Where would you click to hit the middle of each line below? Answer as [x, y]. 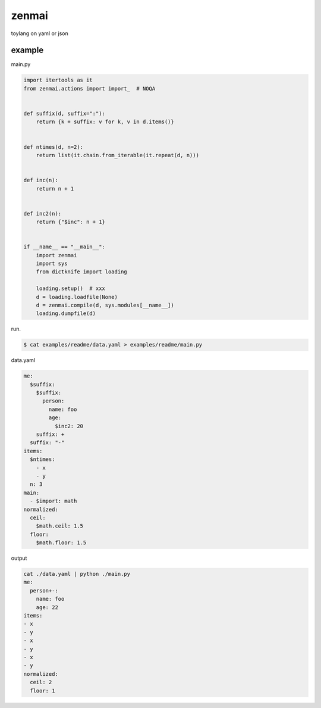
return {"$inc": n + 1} [70, 222]
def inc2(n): [43, 213]
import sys [52, 264]
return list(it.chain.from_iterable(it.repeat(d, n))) [117, 155]
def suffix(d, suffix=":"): [64, 113]
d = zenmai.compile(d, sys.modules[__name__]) [105, 305]
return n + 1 [55, 188]
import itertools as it [58, 80]
